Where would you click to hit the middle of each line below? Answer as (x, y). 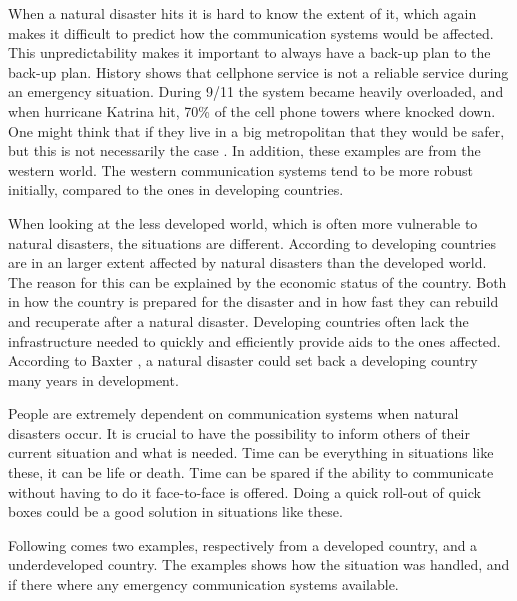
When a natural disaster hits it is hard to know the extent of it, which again (242, 13)
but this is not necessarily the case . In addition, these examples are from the (244, 150)
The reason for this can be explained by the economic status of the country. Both (257, 281)
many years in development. (93, 379)
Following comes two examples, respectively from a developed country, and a (243, 544)
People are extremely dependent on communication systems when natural (233, 413)
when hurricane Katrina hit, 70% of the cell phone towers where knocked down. (252, 110)
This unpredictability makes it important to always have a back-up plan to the (249, 52)
